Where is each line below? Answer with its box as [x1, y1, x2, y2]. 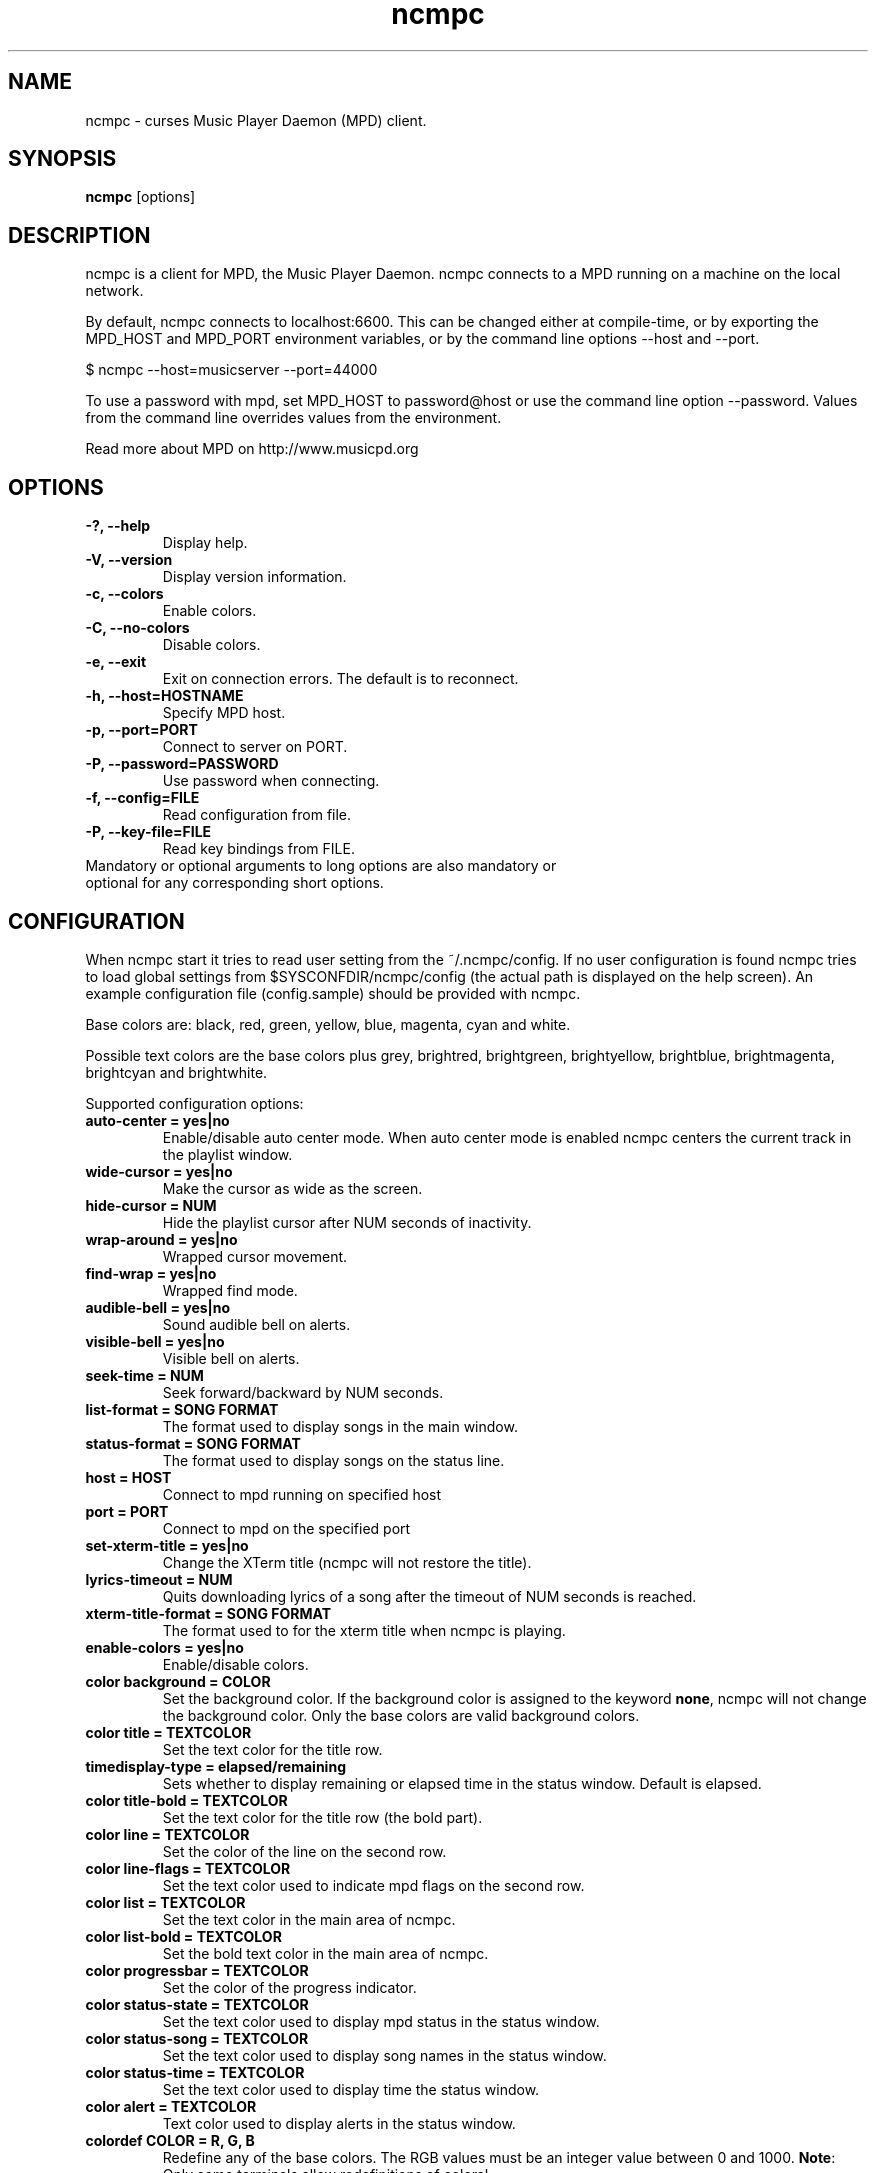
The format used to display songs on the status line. [162, 1451, 505, 1469]
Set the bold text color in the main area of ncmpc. [162, 1944, 489, 1962]
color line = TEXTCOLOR [85, 1825, 250, 1843]
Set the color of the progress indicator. [162, 1978, 417, 1996]
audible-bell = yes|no [85, 1298, 231, 1316]
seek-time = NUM [85, 1366, 204, 1384]
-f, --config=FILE [85, 789, 200, 807]
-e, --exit [85, 653, 147, 671]
